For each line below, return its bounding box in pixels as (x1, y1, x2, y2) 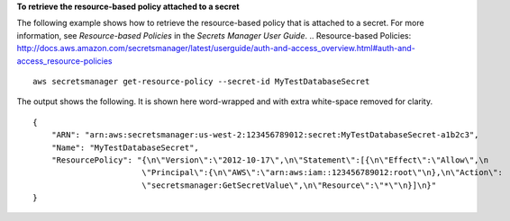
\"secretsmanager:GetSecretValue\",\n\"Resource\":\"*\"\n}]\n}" (141, 180, 437, 190)
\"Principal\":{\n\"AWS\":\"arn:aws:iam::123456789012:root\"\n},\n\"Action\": (141, 167, 504, 178)
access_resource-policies (16, 55, 113, 66)
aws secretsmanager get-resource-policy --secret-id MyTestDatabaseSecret (32, 76, 370, 86)
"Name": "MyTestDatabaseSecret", (50, 142, 200, 153)
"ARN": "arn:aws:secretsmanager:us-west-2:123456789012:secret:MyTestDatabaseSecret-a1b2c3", (50, 130, 479, 140)
